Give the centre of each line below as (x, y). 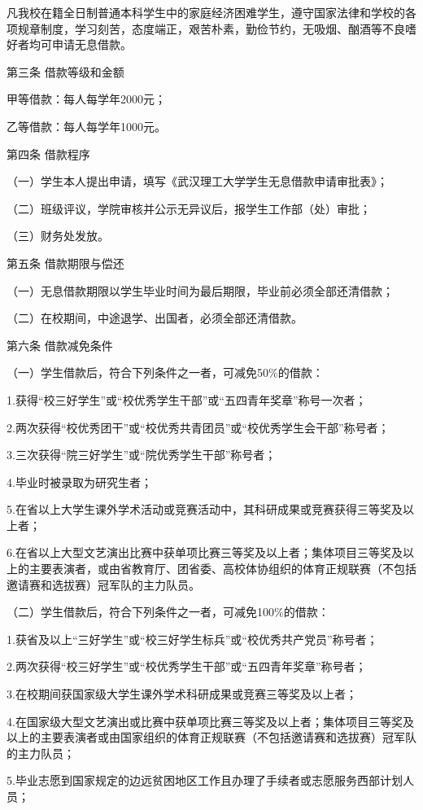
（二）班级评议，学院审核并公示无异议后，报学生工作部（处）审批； (189, 208)
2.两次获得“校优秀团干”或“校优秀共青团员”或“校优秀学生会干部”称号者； (198, 427)
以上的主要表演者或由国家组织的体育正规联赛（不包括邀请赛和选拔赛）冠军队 (211, 737)
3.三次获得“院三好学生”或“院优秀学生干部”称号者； (142, 455)
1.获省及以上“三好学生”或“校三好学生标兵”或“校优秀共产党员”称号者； (192, 639)
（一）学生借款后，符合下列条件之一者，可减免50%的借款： (165, 372)
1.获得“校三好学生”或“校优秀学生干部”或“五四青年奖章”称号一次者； (187, 399)
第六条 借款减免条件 (60, 345)
